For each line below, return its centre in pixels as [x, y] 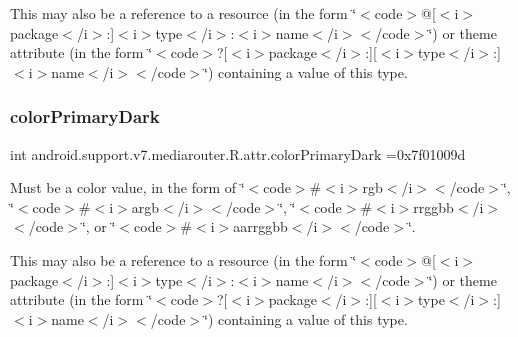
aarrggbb [260, 226]
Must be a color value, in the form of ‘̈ [127, 187]
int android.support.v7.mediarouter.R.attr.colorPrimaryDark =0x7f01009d [238, 153]
